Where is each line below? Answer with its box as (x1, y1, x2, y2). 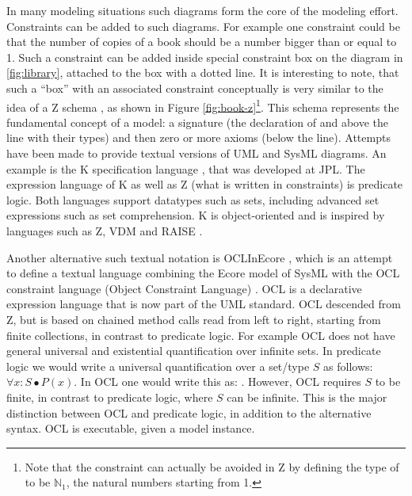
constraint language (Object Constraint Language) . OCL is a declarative (6, 280, 362, 296)
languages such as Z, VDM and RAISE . (6, 222, 203, 238)
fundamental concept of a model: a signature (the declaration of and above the (6, 113, 389, 130)
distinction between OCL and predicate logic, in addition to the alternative (6, 404, 372, 421)
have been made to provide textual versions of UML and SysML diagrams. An (6, 145, 387, 161)
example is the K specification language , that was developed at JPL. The (6, 160, 365, 177)
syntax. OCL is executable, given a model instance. (6, 420, 255, 437)
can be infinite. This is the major (227, 388, 387, 405)
